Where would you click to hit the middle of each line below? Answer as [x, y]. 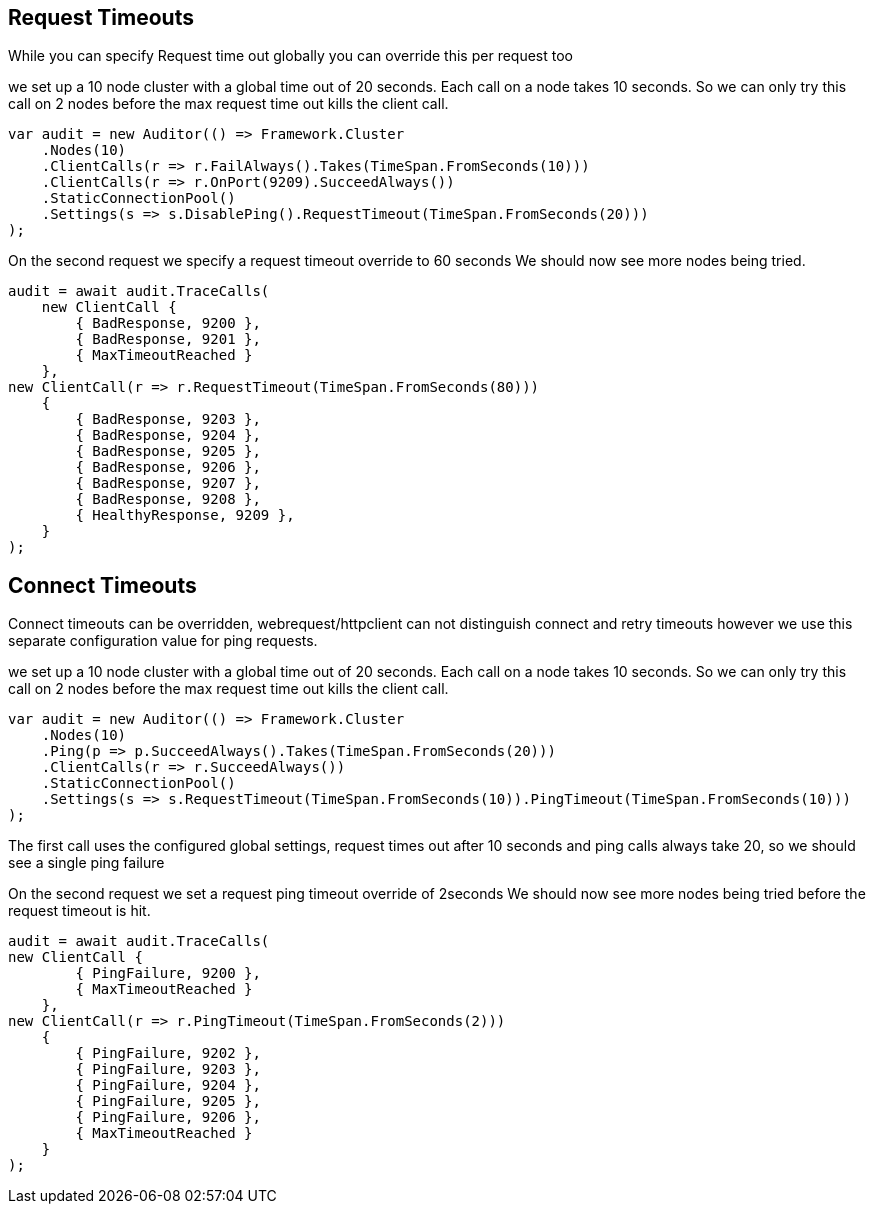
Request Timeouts [101, 17]
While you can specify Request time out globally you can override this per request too [290, 56]
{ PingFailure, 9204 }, [168, 1085]
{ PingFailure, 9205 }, [168, 1101]
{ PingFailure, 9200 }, [168, 973]
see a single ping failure [86, 863]
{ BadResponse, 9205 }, [168, 451]
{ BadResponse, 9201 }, [168, 339]
